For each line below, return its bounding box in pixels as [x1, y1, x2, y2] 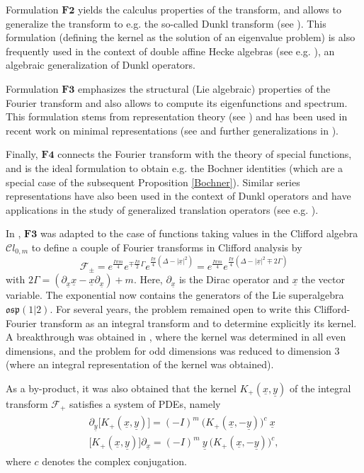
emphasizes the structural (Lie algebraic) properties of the [78, 81, 331, 96]
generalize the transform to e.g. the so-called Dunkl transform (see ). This [6, 16, 326, 30]
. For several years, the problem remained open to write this [50, 301, 311, 316]
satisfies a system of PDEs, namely [69, 396, 221, 411]
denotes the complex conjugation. [42, 454, 187, 469]
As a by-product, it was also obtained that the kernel [6, 380, 237, 395]
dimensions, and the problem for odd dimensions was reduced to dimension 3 [6, 343, 340, 358]
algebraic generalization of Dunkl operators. [6, 57, 196, 72]
